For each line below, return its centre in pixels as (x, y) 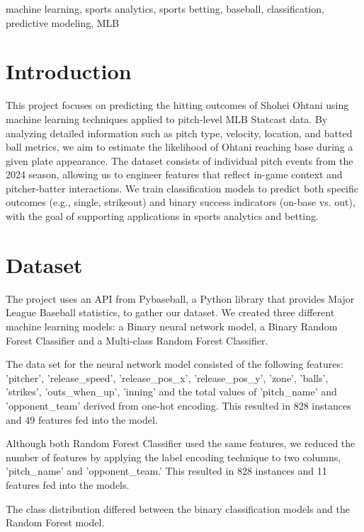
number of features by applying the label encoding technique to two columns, (174, 457)
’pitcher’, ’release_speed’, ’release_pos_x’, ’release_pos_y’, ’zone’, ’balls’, (167, 377)
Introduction (69, 71)
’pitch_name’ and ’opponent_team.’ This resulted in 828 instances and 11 (166, 471)
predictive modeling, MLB (63, 22)
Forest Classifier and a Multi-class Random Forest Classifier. (137, 340)
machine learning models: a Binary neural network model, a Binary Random (172, 326)
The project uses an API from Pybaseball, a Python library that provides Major (180, 298)
